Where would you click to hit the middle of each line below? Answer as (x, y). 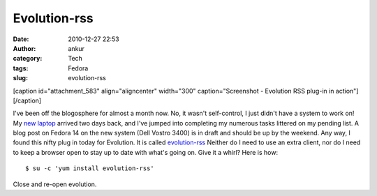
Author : (24, 48)
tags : (21, 68)
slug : (20, 78)
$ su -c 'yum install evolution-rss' (90, 168)
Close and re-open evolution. (55, 184)
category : (28, 59)
